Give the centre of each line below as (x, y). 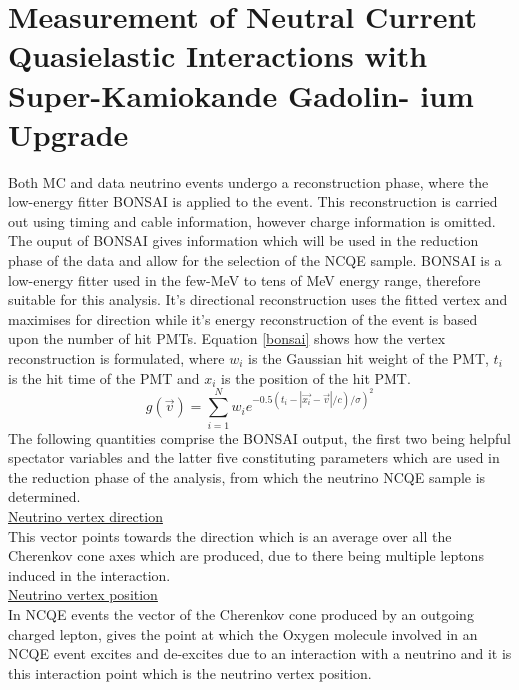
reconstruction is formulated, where (116, 358)
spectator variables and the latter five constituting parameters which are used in (254, 457)
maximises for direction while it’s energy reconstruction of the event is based (243, 318)
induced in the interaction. (89, 574)
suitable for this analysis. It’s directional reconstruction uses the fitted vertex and (258, 299)
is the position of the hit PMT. (316, 377)
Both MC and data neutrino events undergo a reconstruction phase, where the (248, 181)
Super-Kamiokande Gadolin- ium (241, 94)
